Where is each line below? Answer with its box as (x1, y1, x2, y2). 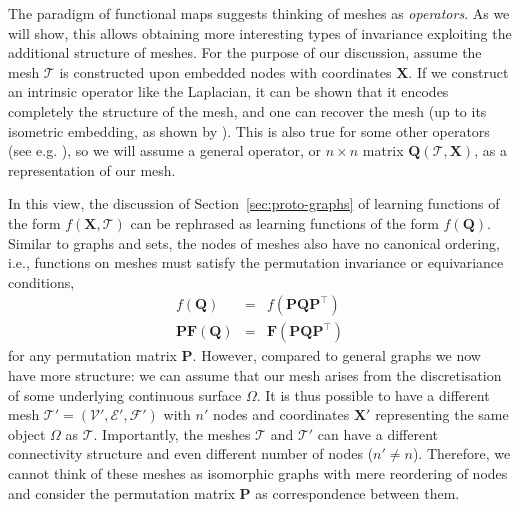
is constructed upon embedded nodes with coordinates (59, 61, 392, 82)
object (8, 423, 46, 444)
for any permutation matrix (8, 345, 177, 366)
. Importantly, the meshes (93, 423, 251, 444)
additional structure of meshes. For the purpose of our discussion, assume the (8, 42, 482, 63)
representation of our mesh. (8, 159, 176, 180)
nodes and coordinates (212, 404, 350, 425)
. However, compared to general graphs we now (192, 345, 481, 366)
